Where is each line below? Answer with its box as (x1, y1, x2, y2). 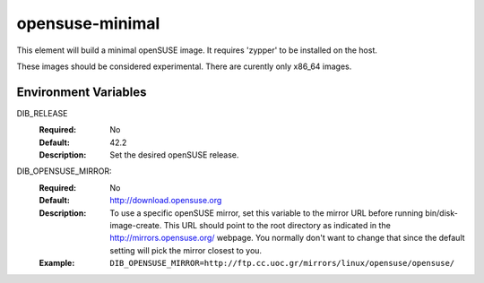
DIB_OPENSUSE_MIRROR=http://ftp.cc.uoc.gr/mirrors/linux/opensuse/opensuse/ (109, 258, 455, 269)
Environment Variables (16, 84, 147, 99)
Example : (39, 258, 75, 269)
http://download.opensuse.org (109, 195, 222, 206)
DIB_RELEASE (16, 107, 68, 118)
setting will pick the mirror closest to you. (109, 244, 263, 255)
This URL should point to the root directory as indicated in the (163, 219, 392, 230)
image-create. (109, 219, 162, 230)
